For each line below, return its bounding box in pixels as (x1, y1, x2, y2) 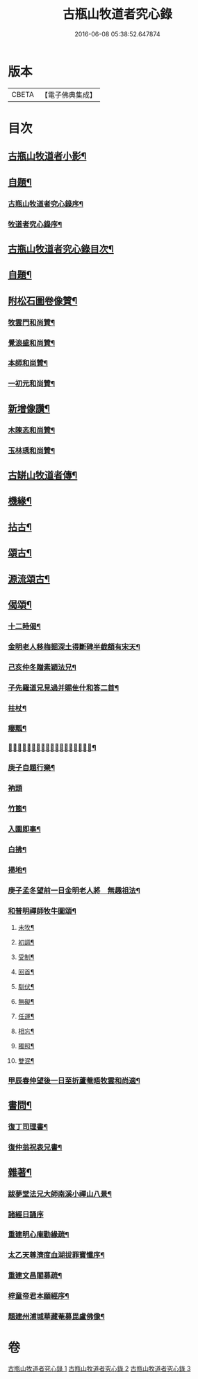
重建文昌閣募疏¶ (8, 1271, 63, 1281)
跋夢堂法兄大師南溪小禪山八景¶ (8, 1189, 112, 1198)
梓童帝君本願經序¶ (8, 1291, 69, 1301)
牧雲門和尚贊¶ (8, 317, 55, 327)
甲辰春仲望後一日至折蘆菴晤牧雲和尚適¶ (8, 1076, 141, 1085)
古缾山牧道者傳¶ (8, 469, 78, 481)
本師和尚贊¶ (8, 359, 48, 368)
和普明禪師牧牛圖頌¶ (8, 906, 77, 916)
